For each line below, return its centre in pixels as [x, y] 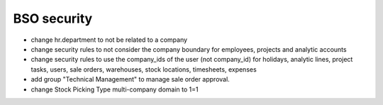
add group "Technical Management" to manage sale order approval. [130, 79]
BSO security [53, 18]
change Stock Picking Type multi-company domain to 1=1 [115, 89]
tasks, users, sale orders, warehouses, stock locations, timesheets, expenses [144, 69]
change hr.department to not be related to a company [109, 40]
